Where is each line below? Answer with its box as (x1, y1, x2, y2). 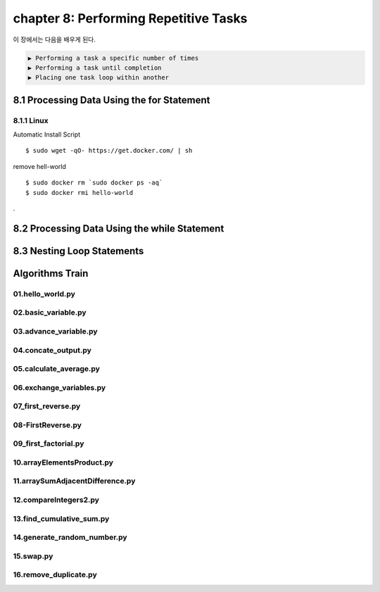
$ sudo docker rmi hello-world (25, 189, 134, 196)
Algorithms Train (13, 267, 89, 279)
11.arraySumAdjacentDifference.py (13, 476, 136, 486)
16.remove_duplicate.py (13, 570, 98, 580)
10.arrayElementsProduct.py (13, 458, 114, 467)
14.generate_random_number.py (13, 532, 127, 542)
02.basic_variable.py (13, 308, 87, 317)
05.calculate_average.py (13, 364, 100, 374)
